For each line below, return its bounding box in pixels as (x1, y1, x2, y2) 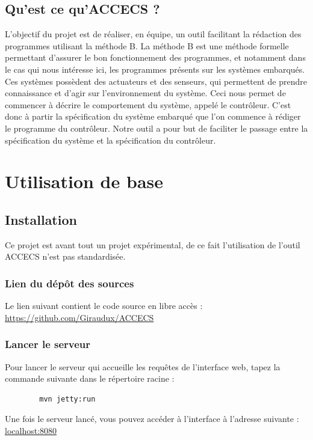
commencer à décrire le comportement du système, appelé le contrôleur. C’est (5, 98, 291, 111)
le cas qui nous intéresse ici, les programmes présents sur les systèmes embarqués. (5, 63, 305, 75)
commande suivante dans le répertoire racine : (5, 372, 175, 385)
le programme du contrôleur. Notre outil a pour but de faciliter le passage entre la (5, 121, 308, 134)
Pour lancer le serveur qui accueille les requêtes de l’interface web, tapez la (5, 360, 280, 373)
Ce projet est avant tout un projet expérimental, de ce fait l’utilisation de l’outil (5, 238, 300, 251)
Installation (5, 210, 77, 228)
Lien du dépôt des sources (5, 275, 134, 290)
